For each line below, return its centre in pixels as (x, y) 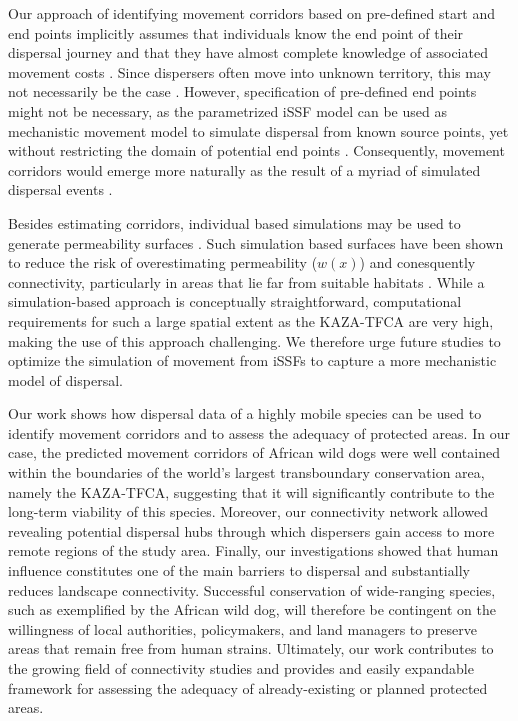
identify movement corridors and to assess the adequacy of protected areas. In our (259, 432)
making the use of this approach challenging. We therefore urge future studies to (254, 340)
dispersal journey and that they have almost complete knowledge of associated (248, 52)
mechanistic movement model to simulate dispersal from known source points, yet (258, 130)
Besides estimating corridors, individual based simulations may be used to (234, 222)
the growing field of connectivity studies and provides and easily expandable (241, 668)
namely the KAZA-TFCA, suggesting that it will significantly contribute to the (251, 491)
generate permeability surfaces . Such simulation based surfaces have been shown (256, 242)
